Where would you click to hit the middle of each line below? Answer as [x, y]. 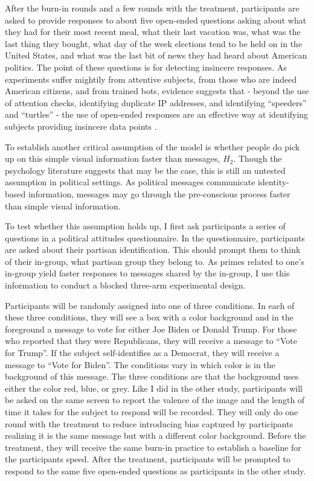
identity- [274, 182]
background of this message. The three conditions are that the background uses [152, 376]
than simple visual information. [63, 205]
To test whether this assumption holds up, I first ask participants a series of [145, 226]
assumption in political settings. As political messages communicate [130, 182]
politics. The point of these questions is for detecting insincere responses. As [146, 67]
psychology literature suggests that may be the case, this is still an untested [145, 170]
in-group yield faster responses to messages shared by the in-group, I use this [147, 273]
